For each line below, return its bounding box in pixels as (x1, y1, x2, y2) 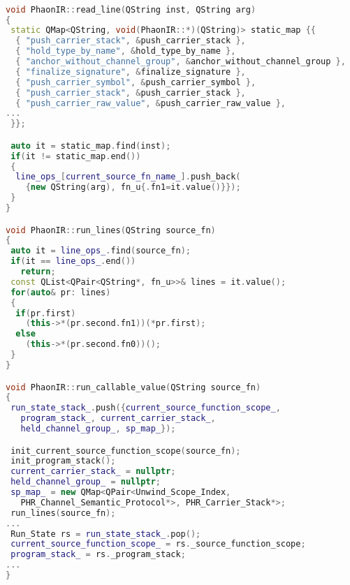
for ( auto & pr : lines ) (10, 287, 111, 297)
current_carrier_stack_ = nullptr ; (10, 466, 176, 477)
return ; (20, 267, 56, 277)
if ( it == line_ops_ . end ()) (10, 256, 136, 267)
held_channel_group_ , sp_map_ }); (20, 424, 176, 434)
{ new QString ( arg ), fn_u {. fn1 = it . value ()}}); (25, 182, 241, 193)
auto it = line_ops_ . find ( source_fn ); (10, 246, 191, 256)
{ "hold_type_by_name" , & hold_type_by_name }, (15, 46, 236, 57)
